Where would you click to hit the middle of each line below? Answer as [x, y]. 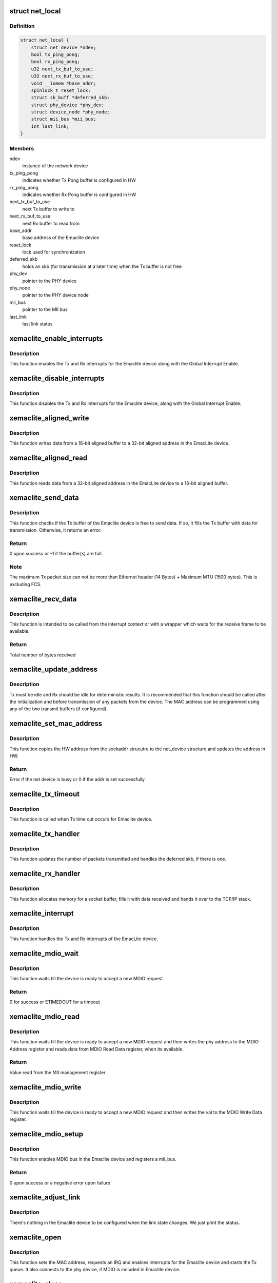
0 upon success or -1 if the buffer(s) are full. [56, 554]
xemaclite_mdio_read [44, 1016]
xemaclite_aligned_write [49, 418]
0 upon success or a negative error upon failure [60, 1182]
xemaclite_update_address [53, 669]
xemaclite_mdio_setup [46, 1134]
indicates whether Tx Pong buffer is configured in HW [79, 180]
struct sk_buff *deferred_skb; [70, 98]
